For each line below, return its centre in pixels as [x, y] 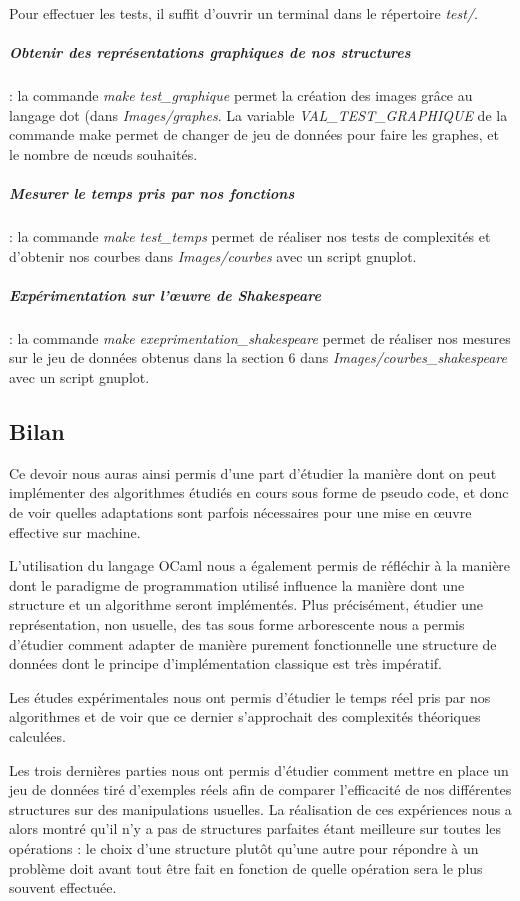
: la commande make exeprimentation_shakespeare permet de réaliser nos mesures [260, 337]
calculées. [37, 735]
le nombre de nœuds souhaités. [103, 153]
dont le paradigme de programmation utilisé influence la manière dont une [237, 584]
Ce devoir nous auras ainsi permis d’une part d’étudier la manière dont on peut [253, 472]
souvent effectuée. [63, 887]
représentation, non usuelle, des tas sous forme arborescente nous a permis [237, 623]
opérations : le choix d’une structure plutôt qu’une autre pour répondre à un [244, 847]
